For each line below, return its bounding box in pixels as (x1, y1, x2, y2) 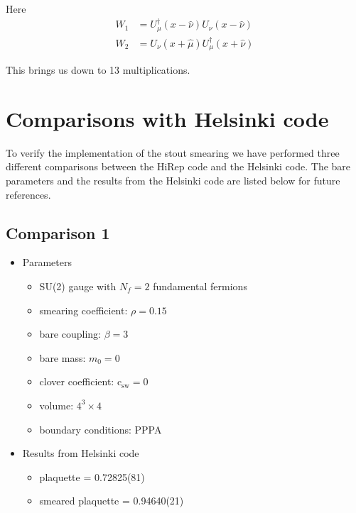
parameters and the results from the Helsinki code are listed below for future (6, 173, 340, 188)
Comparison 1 (6, 221, 110, 243)
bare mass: (39, 350, 86, 365)
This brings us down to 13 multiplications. (6, 62, 190, 77)
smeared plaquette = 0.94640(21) (39, 493, 184, 508)
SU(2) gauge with (39, 279, 117, 294)
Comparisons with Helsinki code (6, 104, 329, 133)
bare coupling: (39, 326, 101, 341)
